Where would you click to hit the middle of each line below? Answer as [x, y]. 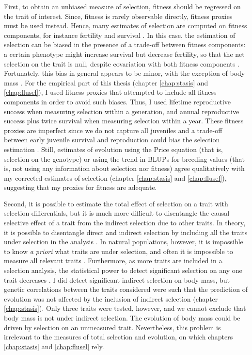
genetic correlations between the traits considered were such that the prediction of [126, 289]
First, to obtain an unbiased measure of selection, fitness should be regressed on [122, 6]
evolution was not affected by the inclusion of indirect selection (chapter [111, 298]
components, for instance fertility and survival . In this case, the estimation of [120, 35]
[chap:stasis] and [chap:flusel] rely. [54, 346]
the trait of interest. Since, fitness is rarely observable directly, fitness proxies [118, 16]
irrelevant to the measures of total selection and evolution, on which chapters [118, 337]
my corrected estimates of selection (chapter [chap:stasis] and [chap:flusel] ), [115, 177]
